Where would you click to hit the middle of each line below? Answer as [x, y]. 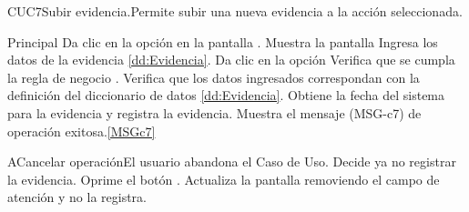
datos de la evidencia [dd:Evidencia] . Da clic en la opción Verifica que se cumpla [231, 60]
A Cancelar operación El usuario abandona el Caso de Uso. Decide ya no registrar [232, 162]
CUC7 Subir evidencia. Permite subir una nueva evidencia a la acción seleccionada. [235, 11]
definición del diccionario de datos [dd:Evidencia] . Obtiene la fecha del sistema [226, 95]
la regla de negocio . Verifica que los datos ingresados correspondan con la [214, 77]
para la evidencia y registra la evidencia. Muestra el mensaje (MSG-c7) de [214, 112]
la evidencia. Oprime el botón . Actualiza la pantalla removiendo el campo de [224, 179]
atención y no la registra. [77, 197]
